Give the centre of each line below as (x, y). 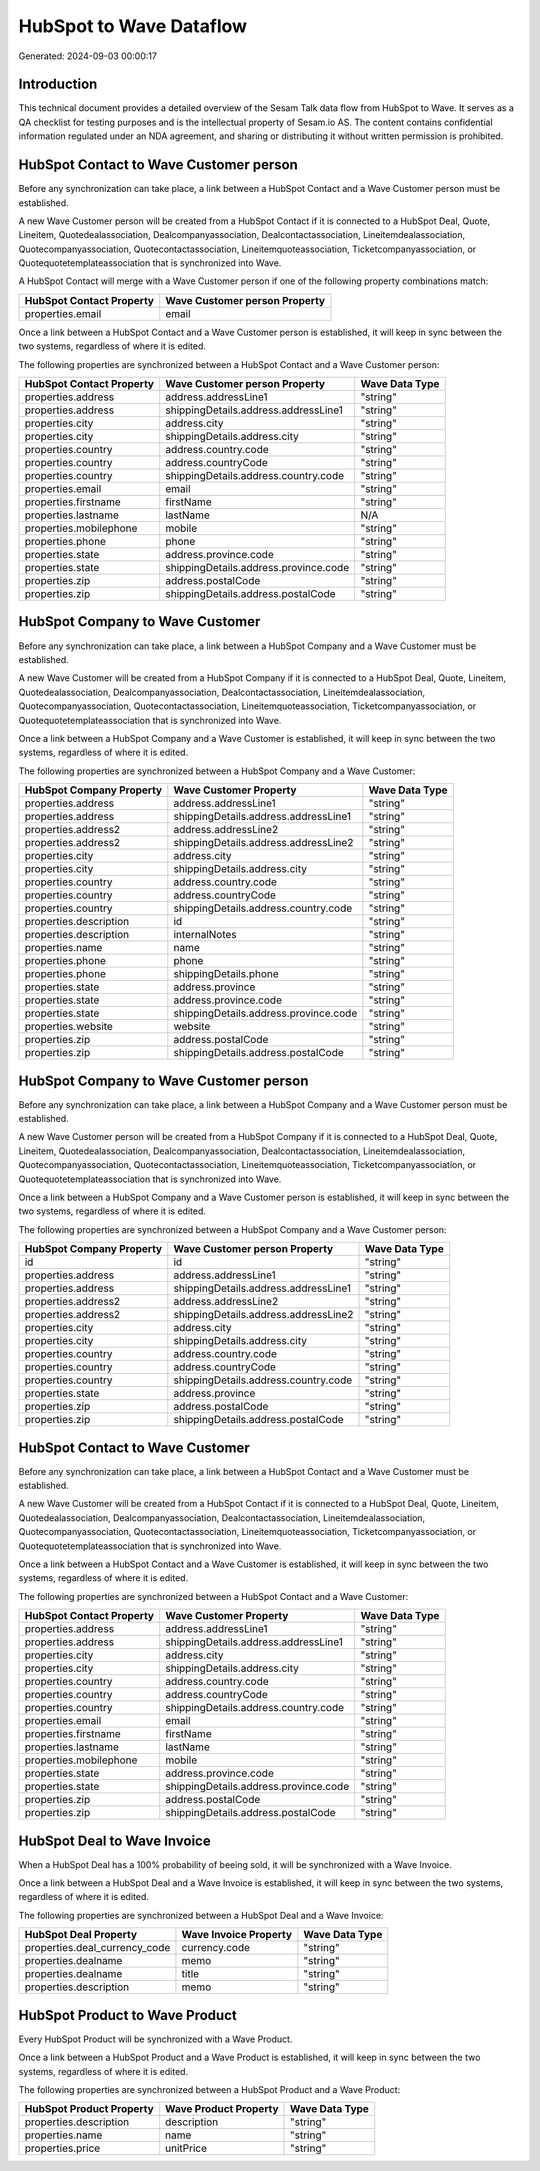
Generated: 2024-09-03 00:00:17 (87, 56)
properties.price (62, 2148)
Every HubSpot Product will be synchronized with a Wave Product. (155, 2039)
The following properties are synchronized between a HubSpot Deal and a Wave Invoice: (201, 1915)
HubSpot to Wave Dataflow (133, 26)
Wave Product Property (222, 2109)
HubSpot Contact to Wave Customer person (158, 165)
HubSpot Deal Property (81, 1935)
